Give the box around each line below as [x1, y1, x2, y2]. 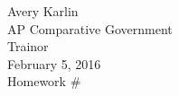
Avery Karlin [7, 2, 79, 20]
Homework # [7, 72, 81, 91]
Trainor [7, 37, 49, 56]
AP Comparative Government [7, 19, 173, 38]
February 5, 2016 [7, 54, 101, 73]
